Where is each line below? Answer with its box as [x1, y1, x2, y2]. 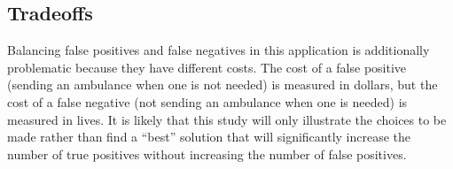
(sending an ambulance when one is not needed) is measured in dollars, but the [7, 75, 438, 94]
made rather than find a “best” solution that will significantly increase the [7, 127, 411, 146]
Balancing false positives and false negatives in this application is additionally [7, 41, 430, 59]
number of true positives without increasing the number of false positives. [7, 144, 407, 163]
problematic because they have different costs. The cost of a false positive [7, 58, 407, 76]
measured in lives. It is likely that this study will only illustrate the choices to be [7, 110, 447, 128]
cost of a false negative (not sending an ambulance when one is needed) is [7, 92, 408, 111]
